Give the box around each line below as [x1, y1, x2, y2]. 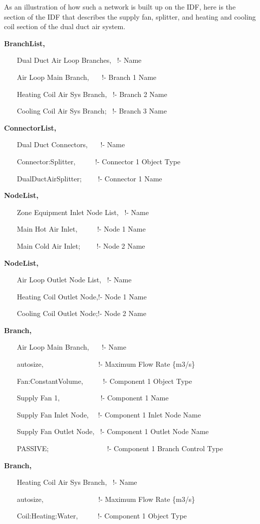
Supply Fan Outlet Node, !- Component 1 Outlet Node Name [17, 426, 209, 437]
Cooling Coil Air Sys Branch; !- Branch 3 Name [17, 106, 167, 116]
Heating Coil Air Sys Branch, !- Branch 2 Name [17, 88, 167, 99]
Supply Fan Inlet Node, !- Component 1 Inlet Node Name [17, 409, 201, 420]
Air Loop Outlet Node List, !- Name [17, 274, 132, 285]
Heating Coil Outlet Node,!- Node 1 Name [17, 291, 147, 301]
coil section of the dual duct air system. [4, 21, 126, 32]
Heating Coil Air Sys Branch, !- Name [17, 477, 137, 487]
